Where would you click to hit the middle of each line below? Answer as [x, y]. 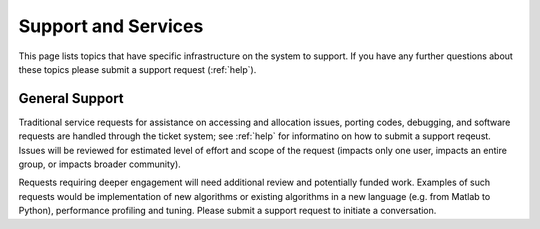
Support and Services [111, 26]
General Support [71, 98]
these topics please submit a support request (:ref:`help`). [137, 69]
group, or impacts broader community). [100, 164]
